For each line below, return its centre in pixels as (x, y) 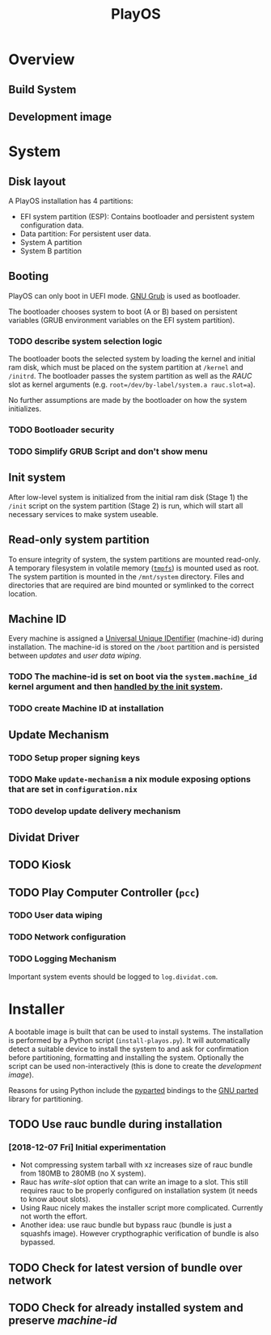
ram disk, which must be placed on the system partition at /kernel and (126, 367)
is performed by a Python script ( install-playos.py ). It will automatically (129, 1040)
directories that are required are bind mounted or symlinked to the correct (131, 585)
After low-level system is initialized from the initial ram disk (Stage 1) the (128, 497)
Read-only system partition (79, 540)
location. (23, 593)
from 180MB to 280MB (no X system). (83, 1173)
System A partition (51, 242)
